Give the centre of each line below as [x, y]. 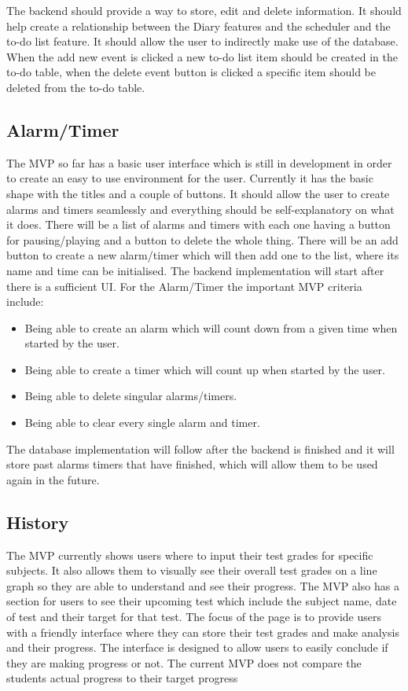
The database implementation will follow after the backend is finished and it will [200, 448]
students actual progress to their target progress [122, 678]
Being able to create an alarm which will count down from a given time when [211, 327]
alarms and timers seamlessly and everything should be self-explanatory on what [200, 209]
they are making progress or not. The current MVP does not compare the [184, 662]
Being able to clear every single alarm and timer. [142, 423]
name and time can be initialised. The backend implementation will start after [195, 270]
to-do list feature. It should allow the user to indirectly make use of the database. [202, 41]
